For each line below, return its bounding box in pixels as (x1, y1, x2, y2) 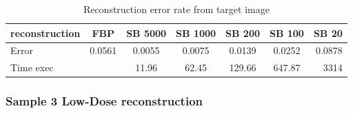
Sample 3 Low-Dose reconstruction (6, 92, 203, 110)
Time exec (10, 60, 54, 75)
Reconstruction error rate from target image (83, 2, 270, 16)
